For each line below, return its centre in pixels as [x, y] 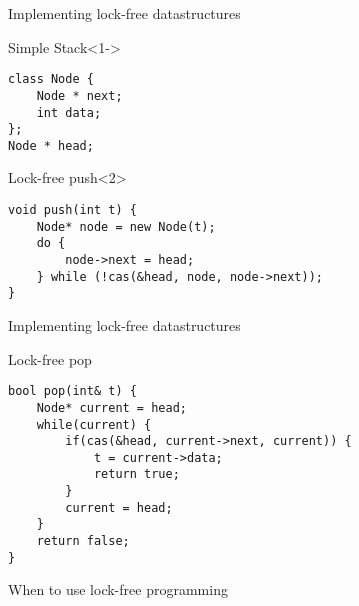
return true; [136, 474]
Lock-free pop [50, 358]
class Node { [51, 79]
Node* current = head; [111, 407]
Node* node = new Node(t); [126, 226]
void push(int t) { [72, 210]
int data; [69, 112]
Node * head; [51, 145]
